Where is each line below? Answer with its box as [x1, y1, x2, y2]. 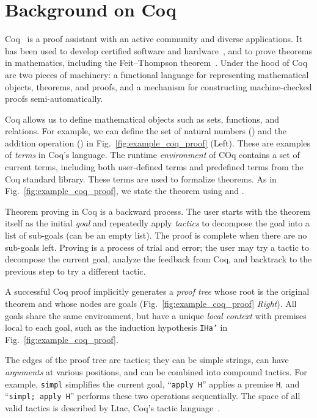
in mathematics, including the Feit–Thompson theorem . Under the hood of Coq [5, 56, 308, 69]
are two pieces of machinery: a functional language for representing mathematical [5, 68, 309, 81]
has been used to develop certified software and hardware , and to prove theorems [5, 44, 312, 57]
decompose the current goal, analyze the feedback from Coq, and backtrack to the [5, 253, 312, 265]
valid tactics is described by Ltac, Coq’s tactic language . [5, 401, 220, 414]
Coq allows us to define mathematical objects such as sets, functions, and [5, 112, 279, 125]
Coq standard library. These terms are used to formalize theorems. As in [5, 172, 277, 185]
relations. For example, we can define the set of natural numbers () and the [5, 124, 287, 137]
